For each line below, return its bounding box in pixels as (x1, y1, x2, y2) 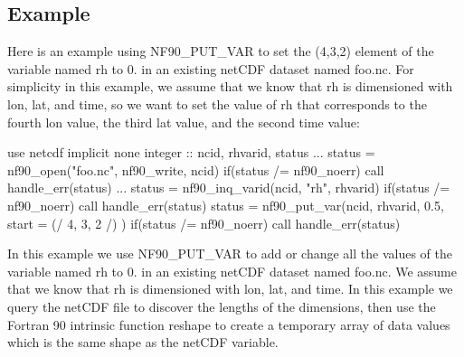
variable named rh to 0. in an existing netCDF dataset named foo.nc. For (7, 59, 414, 78)
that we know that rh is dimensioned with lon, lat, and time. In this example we (7, 279, 453, 298)
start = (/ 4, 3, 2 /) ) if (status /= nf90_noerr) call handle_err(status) (7, 213, 401, 232)
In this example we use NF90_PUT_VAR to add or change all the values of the (7, 244, 452, 263)
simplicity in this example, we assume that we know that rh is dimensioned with (7, 77, 453, 96)
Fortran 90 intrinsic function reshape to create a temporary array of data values (7, 315, 450, 334)
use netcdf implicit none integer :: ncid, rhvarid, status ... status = (7, 143, 375, 162)
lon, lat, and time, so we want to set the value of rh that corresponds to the (7, 94, 427, 113)
